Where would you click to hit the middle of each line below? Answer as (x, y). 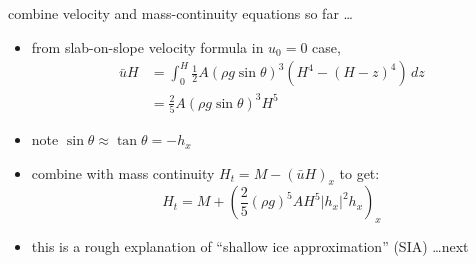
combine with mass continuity (123, 172)
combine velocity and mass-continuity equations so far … (180, 13)
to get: (359, 172)
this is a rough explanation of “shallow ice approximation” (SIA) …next (250, 246)
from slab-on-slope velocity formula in (147, 46)
